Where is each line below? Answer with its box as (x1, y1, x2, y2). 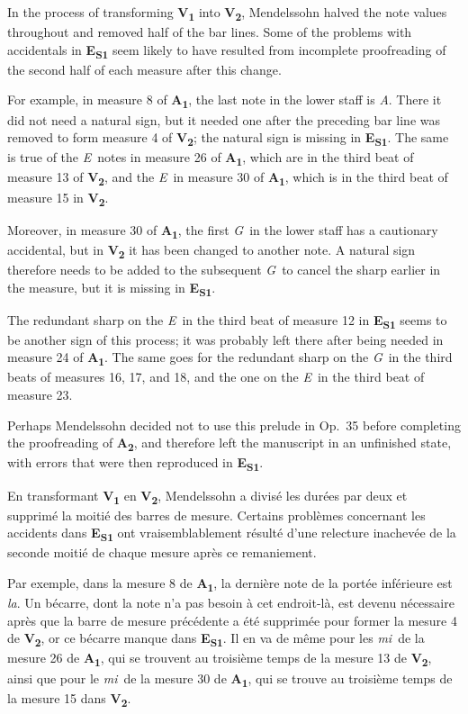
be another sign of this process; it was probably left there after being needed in (7, 330, 444, 348)
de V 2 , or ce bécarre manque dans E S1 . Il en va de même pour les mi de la (7, 628, 425, 650)
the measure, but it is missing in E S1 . (7, 277, 216, 299)
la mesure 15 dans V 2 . (7, 688, 131, 709)
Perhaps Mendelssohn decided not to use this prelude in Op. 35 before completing (7, 415, 461, 434)
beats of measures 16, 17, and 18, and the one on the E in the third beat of (7, 367, 425, 386)
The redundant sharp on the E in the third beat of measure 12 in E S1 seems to (7, 310, 447, 331)
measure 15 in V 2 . (7, 187, 109, 209)
